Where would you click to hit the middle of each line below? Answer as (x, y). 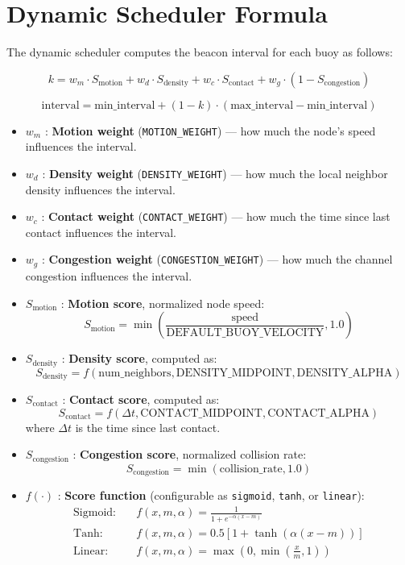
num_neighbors (135, 373)
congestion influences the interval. (109, 275)
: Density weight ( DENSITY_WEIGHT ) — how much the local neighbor (215, 173)
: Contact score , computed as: (141, 399)
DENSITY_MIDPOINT (234, 373)
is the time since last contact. (148, 427)
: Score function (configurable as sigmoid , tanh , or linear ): (211, 495)
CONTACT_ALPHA (318, 413)
